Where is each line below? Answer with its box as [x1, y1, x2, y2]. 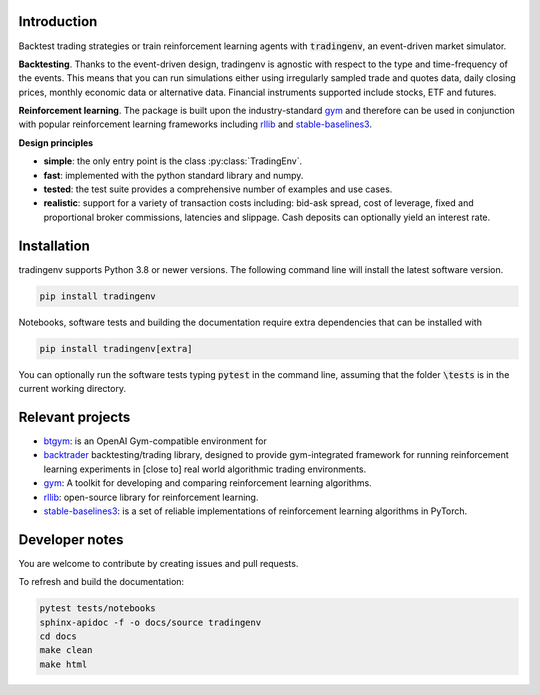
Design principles [18, 136, 94, 149]
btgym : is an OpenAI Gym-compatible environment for [43, 435, 267, 447]
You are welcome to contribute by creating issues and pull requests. [18, 557, 299, 569]
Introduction [18, 13, 98, 30]
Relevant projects [18, 408, 131, 425]
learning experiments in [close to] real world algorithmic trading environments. [43, 463, 367, 475]
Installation [18, 237, 90, 254]
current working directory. [18, 383, 127, 395]
